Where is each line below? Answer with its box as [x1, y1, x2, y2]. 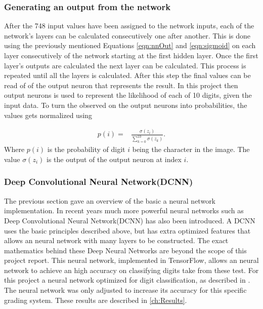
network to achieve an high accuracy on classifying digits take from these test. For [4, 264, 259, 275]
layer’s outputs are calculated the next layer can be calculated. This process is [4, 60, 246, 70]
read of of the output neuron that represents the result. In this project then [4, 80, 238, 90]
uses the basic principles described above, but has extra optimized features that [4, 225, 251, 236]
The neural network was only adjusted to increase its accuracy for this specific [4, 285, 247, 295]
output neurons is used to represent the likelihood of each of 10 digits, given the [4, 90, 252, 100]
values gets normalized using [4, 109, 93, 120]
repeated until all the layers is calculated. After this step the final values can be [4, 70, 251, 81]
